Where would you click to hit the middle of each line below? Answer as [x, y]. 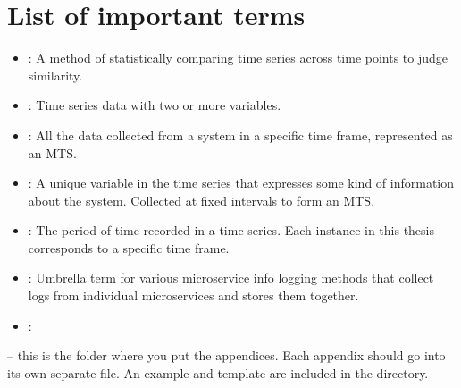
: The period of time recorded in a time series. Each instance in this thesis [231, 230]
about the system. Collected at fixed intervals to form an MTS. [201, 200]
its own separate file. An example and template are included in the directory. [218, 372]
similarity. [55, 75]
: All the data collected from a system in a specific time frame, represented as [240, 135]
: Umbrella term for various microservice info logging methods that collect [231, 278]
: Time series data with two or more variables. [155, 105]
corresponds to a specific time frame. [129, 247]
